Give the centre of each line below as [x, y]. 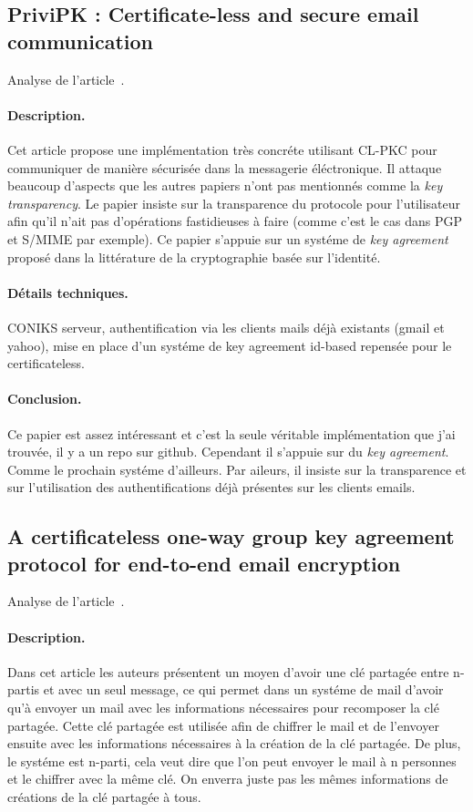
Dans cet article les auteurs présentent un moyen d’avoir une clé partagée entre [228, 671]
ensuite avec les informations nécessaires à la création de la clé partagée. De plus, [234, 743]
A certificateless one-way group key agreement [231, 536]
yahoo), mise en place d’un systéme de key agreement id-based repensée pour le [230, 345]
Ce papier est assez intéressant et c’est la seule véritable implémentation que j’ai [231, 433]
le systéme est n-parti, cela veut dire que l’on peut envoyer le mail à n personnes [232, 761]
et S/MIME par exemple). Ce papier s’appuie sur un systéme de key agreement [228, 238]
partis [24, 689]
